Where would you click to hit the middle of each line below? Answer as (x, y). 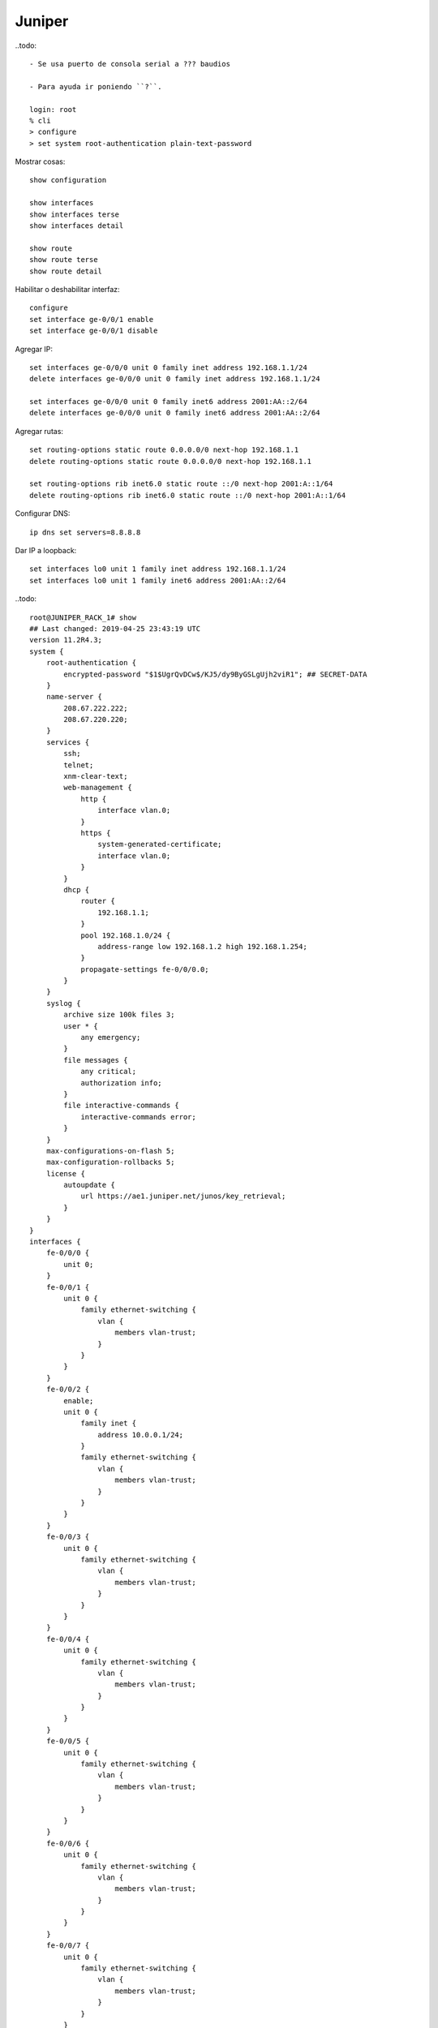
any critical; (109, 1072)
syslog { (63, 1003)
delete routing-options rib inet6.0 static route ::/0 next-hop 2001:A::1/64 (188, 495)
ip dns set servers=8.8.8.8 (85, 532)
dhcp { (77, 889)
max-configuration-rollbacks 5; (110, 1162)
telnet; (79, 765)
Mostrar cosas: (40, 161)
